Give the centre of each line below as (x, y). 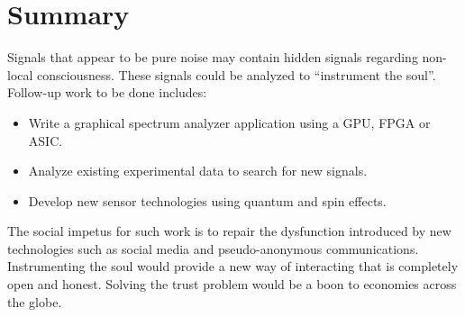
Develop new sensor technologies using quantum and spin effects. (207, 200)
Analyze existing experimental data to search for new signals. (198, 171)
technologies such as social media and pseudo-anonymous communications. (213, 248)
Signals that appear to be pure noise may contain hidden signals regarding (213, 57)
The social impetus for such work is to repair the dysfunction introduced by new (229, 231)
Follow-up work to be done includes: (107, 92)
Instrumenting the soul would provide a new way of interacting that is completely (233, 266)
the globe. (35, 301)
